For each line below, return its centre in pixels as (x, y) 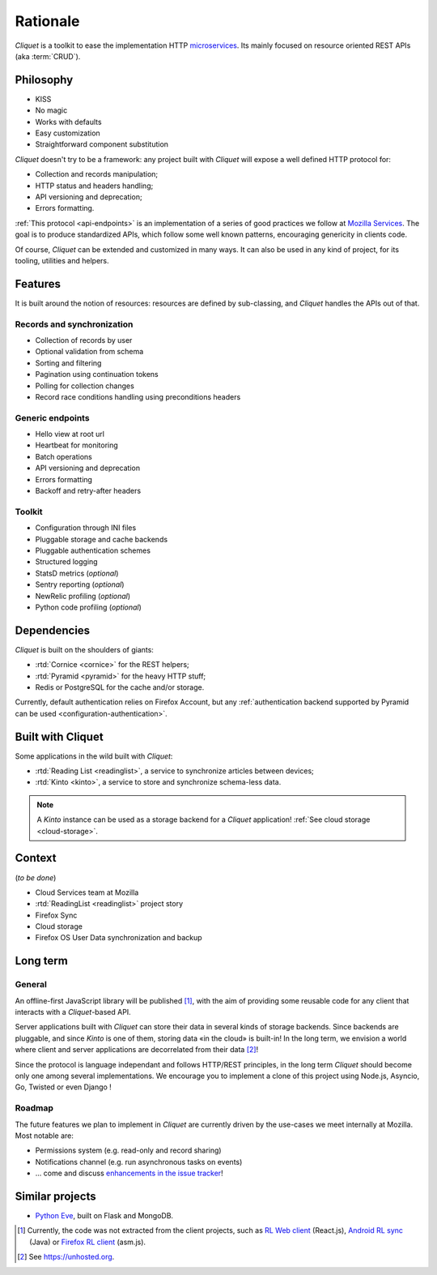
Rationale (47, 21)
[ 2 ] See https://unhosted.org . (66, 1257)
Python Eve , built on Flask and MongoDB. (104, 1215)
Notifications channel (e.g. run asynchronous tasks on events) (139, 1162)
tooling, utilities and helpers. (62, 260)
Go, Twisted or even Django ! (64, 1087)
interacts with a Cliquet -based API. (73, 1012)
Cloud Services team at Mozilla (87, 892)
